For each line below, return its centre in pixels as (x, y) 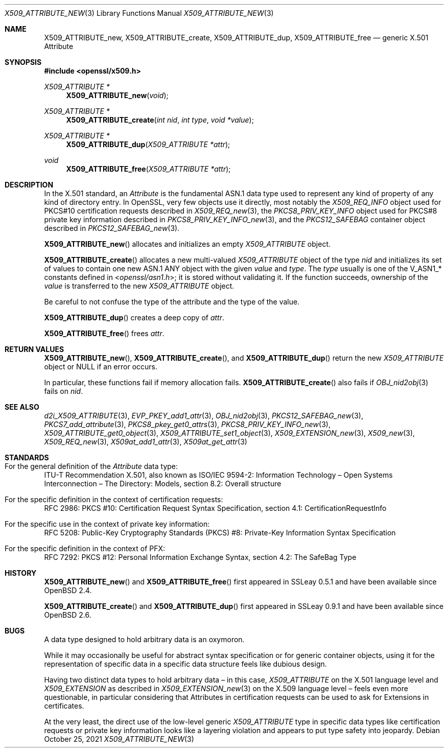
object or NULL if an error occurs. (101, 367)
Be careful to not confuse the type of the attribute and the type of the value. (172, 302)
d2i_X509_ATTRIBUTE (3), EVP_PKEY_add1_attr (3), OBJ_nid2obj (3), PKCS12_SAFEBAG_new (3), (204, 416)
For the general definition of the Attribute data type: (91, 466)
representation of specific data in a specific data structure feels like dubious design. (185, 664)
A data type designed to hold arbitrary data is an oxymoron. (144, 639)
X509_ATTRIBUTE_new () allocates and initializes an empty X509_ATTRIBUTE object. (187, 244)
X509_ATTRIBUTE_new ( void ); (117, 95)
